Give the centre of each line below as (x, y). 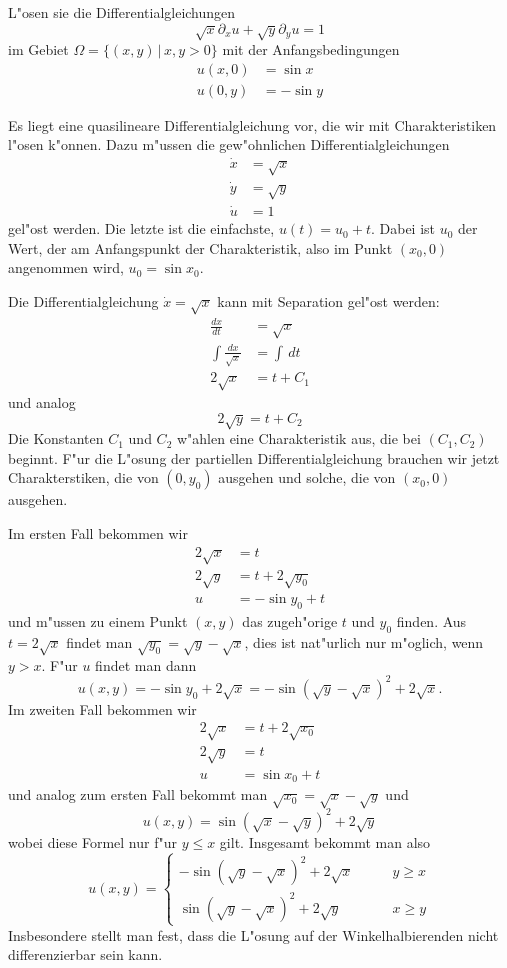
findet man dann (146, 664)
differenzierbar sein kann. (85, 954)
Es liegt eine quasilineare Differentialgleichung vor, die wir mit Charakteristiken (252, 124)
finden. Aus (431, 621)
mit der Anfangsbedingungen (311, 48)
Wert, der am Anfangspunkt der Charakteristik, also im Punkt (200, 247)
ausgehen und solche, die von (307, 477)
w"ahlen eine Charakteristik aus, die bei (298, 438)
